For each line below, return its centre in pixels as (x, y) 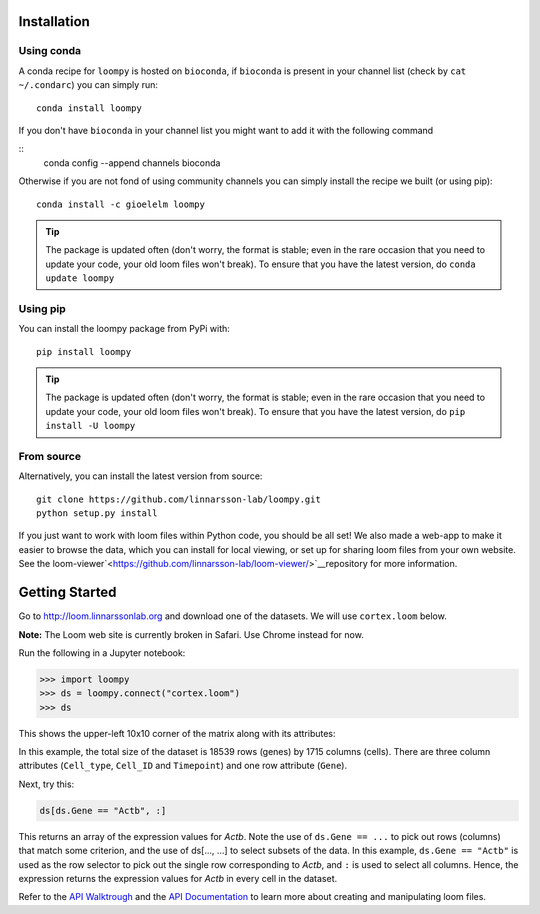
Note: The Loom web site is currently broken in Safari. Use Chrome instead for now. (191, 634)
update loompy (80, 278)
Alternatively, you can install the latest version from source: (140, 476)
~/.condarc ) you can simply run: (88, 85)
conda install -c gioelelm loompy (120, 204)
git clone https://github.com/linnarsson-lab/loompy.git (179, 499)
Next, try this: (46, 784)
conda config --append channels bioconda (132, 162)
